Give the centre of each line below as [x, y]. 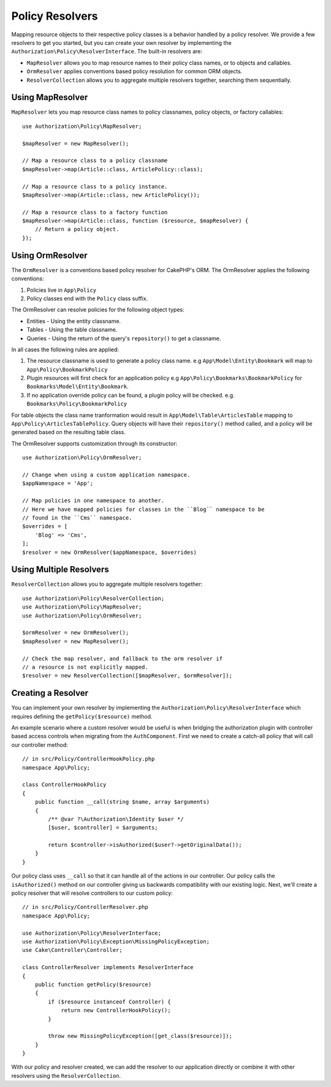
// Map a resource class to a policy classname [95, 161]
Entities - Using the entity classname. [74, 321]
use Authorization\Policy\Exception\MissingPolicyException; [116, 941]
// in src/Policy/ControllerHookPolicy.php [89, 759]
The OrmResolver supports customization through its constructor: [94, 443]
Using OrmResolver [50, 255]
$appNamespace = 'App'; [58, 483]
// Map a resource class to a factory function [95, 212]
